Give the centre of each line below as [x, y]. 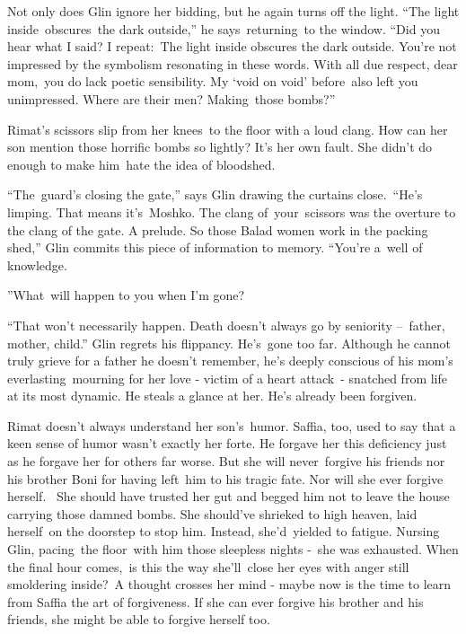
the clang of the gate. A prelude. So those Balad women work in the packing [218, 229]
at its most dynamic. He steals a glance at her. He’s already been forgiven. [212, 396]
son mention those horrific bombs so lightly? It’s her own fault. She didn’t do [220, 147]
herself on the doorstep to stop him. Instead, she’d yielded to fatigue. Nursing [224, 531]
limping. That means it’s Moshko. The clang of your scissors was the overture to [232, 211]
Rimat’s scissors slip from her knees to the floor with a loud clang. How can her [228, 129]
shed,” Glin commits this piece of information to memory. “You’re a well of [215, 247]
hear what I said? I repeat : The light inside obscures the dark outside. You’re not [232, 46]
